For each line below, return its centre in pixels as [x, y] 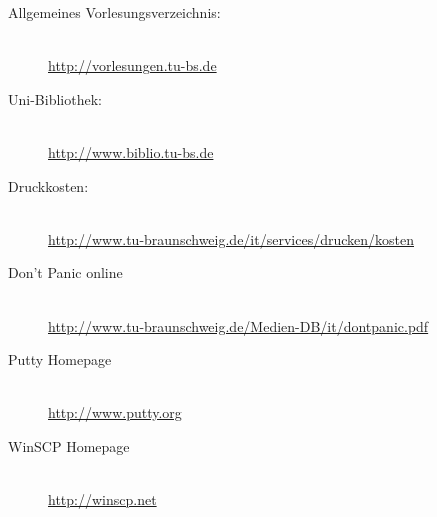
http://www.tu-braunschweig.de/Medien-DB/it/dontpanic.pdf [238, 325]
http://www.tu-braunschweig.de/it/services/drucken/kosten [231, 238]
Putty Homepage [60, 359]
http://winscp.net [102, 499]
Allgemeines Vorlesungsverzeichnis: [114, 12]
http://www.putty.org [115, 412]
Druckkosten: [48, 185]
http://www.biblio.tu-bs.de [131, 151]
